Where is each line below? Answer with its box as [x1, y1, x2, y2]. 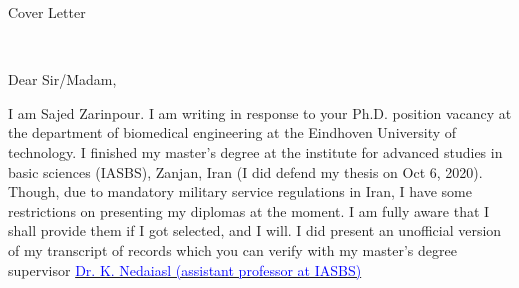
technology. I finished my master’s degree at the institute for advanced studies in [8, 141, 503, 162]
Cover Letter [8, 2, 86, 22]
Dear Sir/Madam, [8, 69, 117, 90]
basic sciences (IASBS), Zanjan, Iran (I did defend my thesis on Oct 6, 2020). [8, 161, 483, 182]
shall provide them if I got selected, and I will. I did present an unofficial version [8, 220, 502, 241]
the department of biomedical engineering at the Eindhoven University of [8, 122, 457, 143]
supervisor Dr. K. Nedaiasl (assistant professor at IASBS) [8, 259, 362, 280]
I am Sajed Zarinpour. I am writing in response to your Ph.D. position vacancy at [8, 102, 512, 123]
